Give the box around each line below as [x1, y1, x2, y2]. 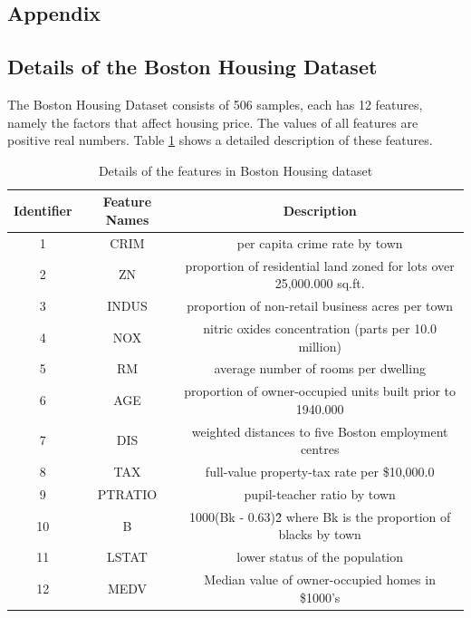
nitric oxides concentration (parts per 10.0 [203, 318, 437, 337]
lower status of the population [236, 547, 404, 566]
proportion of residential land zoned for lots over [185, 256, 455, 275]
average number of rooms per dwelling [214, 359, 426, 378]
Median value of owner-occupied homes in [204, 570, 436, 589]
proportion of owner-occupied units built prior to [184, 381, 457, 401]
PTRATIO [97, 484, 158, 503]
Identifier [14, 201, 72, 220]
